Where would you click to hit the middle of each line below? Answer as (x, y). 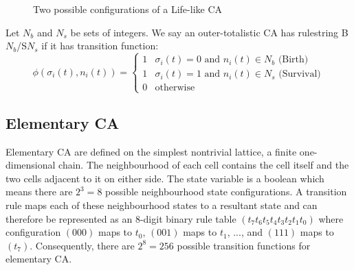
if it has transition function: (100, 46)
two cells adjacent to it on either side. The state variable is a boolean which (165, 178)
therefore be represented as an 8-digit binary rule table (121, 218)
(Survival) (300, 74)
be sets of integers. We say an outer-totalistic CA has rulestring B (209, 32)
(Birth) (293, 60)
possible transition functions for (244, 245)
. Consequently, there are (82, 245)
